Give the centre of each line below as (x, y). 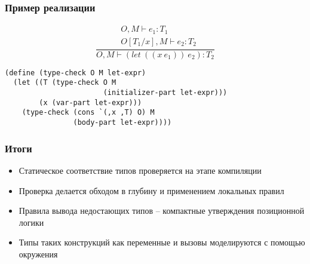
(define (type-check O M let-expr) (76, 73)
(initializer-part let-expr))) (165, 93)
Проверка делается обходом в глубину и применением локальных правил (151, 190)
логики (31, 222)
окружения (38, 254)
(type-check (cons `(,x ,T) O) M (88, 113)
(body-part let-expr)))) (122, 123)
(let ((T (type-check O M (65, 83)
